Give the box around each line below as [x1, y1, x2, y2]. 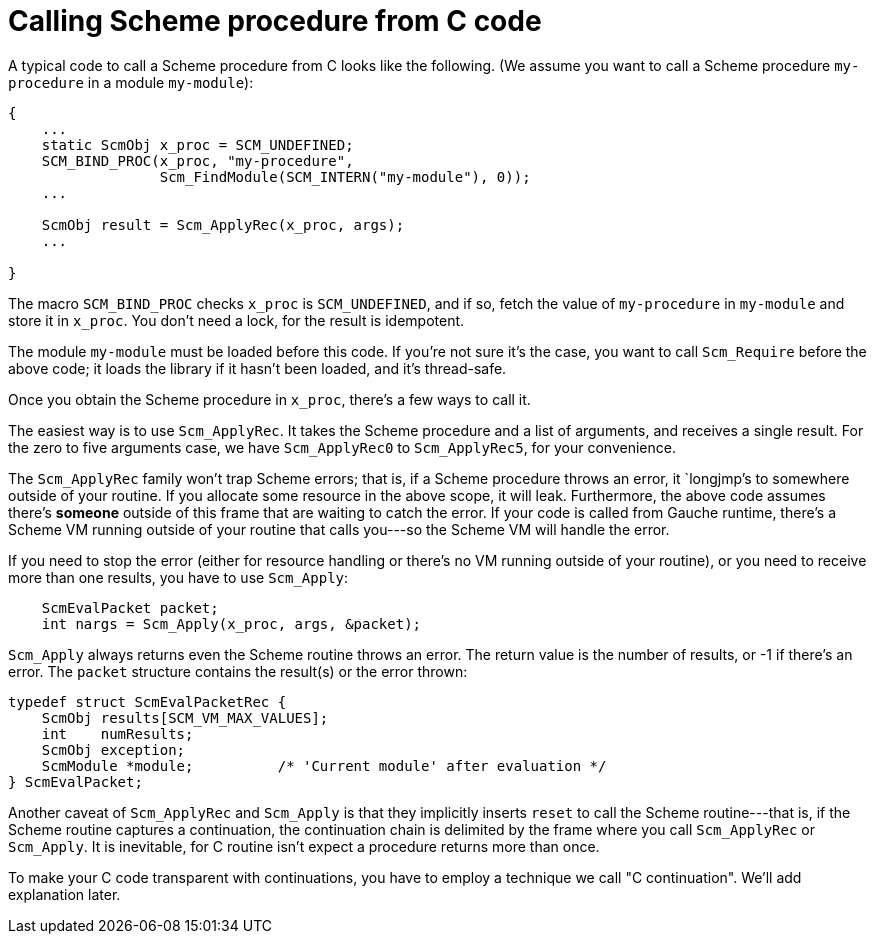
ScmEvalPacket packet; [41, 599, 219, 616]
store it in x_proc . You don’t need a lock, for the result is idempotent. [8, 311, 465, 329]
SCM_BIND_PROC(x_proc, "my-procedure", [41, 152, 354, 169]
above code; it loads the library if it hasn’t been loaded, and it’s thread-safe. [8, 359, 507, 377]
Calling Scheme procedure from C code [8, 4, 542, 38]
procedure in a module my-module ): [8, 73, 254, 91]
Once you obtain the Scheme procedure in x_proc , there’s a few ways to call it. [8, 390, 531, 408]
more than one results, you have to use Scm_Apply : [8, 568, 349, 586]
